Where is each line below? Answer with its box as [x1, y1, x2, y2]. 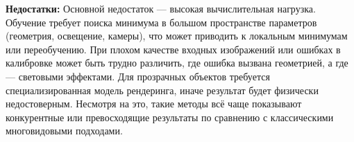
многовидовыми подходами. [6, 123, 123, 138]
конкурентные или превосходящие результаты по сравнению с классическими [6, 109, 334, 124]
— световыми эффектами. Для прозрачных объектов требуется [6, 69, 270, 83]
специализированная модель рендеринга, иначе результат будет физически [6, 82, 319, 97]
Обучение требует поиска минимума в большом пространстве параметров [6, 15, 317, 29]
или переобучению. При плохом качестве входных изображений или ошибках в [6, 42, 341, 56]
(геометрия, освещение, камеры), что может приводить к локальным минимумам [6, 28, 348, 43]
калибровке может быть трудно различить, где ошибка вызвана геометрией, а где [6, 55, 348, 70]
